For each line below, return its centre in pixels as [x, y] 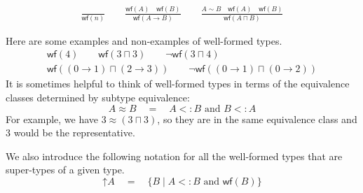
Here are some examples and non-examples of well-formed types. [144, 40]
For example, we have [52, 119]
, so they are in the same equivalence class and [257, 119]
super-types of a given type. [65, 170]
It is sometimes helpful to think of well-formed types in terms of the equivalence [178, 84]
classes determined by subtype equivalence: [98, 97]
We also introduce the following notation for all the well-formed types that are [174, 156]
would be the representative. [74, 133]
